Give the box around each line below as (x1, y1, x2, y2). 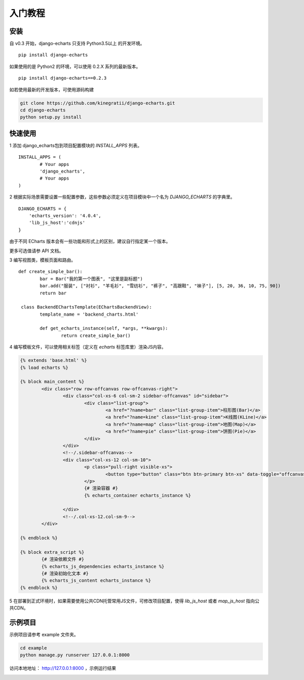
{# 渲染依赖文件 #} (41, 556, 85, 562)
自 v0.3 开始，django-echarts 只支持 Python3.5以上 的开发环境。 (9, 41, 145, 47)
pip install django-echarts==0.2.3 (18, 75, 107, 81)
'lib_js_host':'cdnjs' (28, 220, 86, 226)
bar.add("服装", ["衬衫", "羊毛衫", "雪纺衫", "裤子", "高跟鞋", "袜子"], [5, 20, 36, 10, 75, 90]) (40, 283, 281, 289)
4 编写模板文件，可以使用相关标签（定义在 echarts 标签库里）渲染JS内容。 (9, 344, 167, 350)
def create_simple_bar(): (18, 269, 83, 275)
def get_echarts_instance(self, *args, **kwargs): (40, 325, 168, 331)
